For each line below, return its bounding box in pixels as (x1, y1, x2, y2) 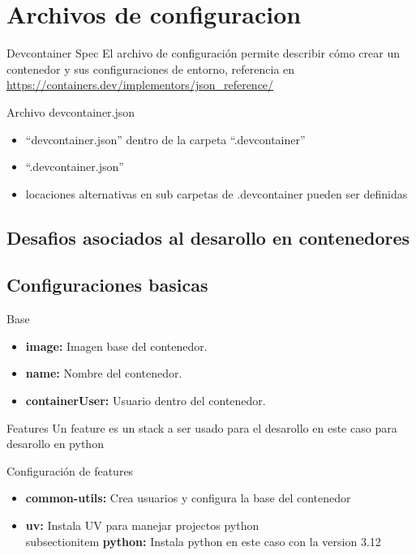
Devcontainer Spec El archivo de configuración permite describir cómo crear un (6, 45, 400, 62)
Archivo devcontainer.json (6, 103, 135, 120)
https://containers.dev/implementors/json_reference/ (6, 76, 274, 93)
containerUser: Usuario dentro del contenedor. (25, 392, 266, 409)
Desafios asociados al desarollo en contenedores (6, 224, 410, 250)
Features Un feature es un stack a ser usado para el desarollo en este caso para (6, 419, 397, 436)
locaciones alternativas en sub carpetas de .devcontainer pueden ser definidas (25, 185, 408, 202)
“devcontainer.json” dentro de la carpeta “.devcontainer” (25, 130, 306, 147)
